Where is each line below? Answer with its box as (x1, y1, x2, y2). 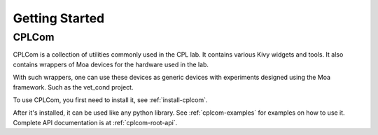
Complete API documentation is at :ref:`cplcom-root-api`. (13, 118, 178, 127)
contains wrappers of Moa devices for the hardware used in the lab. (13, 60, 209, 69)
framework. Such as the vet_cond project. (13, 83, 134, 91)
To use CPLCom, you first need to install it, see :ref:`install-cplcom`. (13, 95, 208, 104)
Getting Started (13, 10, 105, 26)
